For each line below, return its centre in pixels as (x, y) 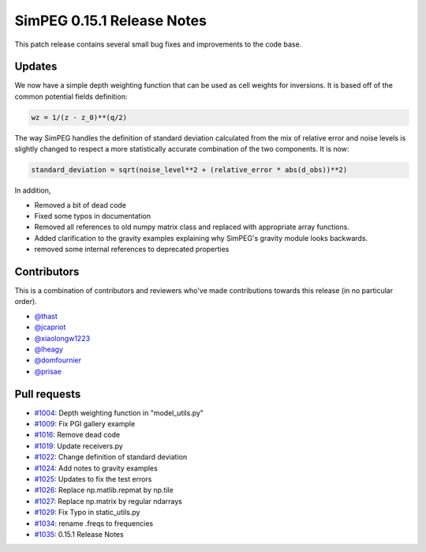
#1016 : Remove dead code (77, 435)
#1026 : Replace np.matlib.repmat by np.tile (104, 490)
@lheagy (49, 349)
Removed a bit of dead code (80, 205)
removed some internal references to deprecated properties (132, 250)
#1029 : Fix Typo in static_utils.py (87, 513)
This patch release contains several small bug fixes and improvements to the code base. (158, 44)
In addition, (33, 190)
